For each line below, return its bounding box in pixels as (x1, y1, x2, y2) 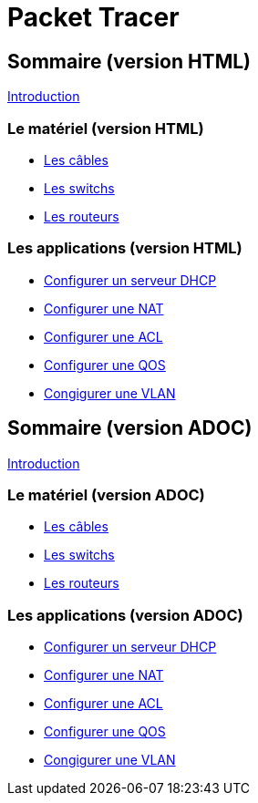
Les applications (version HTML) (7, 239, 243, 258)
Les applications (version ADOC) (7, 605, 243, 624)
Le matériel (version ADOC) (7, 485, 205, 504)
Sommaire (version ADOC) (7, 417, 253, 440)
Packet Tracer (7, 2, 180, 33)
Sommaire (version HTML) (7, 49, 251, 73)
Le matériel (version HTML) (7, 118, 204, 138)
